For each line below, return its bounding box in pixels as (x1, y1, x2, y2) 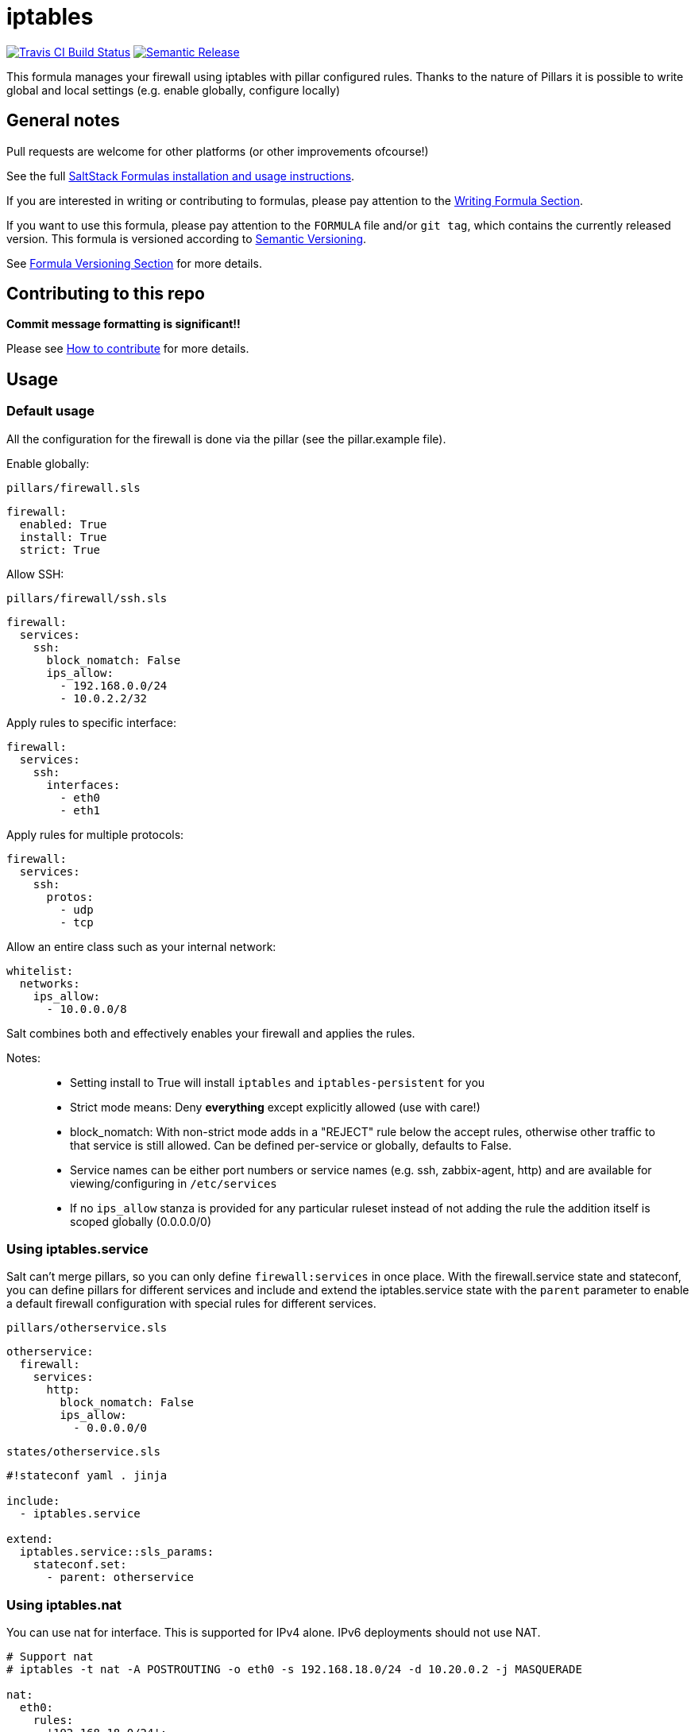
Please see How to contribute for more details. (6, 342, 249, 356)
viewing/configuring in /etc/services (70, 1176, 277, 1190)
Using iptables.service (6, 1241, 149, 1258)
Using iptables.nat (6, 1596, 122, 1613)
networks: (19, 976, 80, 990)
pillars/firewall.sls (6, 481, 141, 494)
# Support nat (6, 1650, 94, 1664)
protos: (46, 890, 94, 903)
